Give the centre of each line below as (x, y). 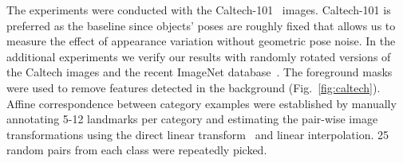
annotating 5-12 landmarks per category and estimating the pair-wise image (192, 119)
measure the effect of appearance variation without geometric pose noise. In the (201, 41)
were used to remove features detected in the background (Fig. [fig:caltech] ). (194, 87)
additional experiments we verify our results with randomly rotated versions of (199, 56)
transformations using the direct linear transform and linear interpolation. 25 (198, 134)
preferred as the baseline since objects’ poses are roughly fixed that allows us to (201, 25)
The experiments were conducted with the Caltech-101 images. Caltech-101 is (199, 10)
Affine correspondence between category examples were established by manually (201, 103)
